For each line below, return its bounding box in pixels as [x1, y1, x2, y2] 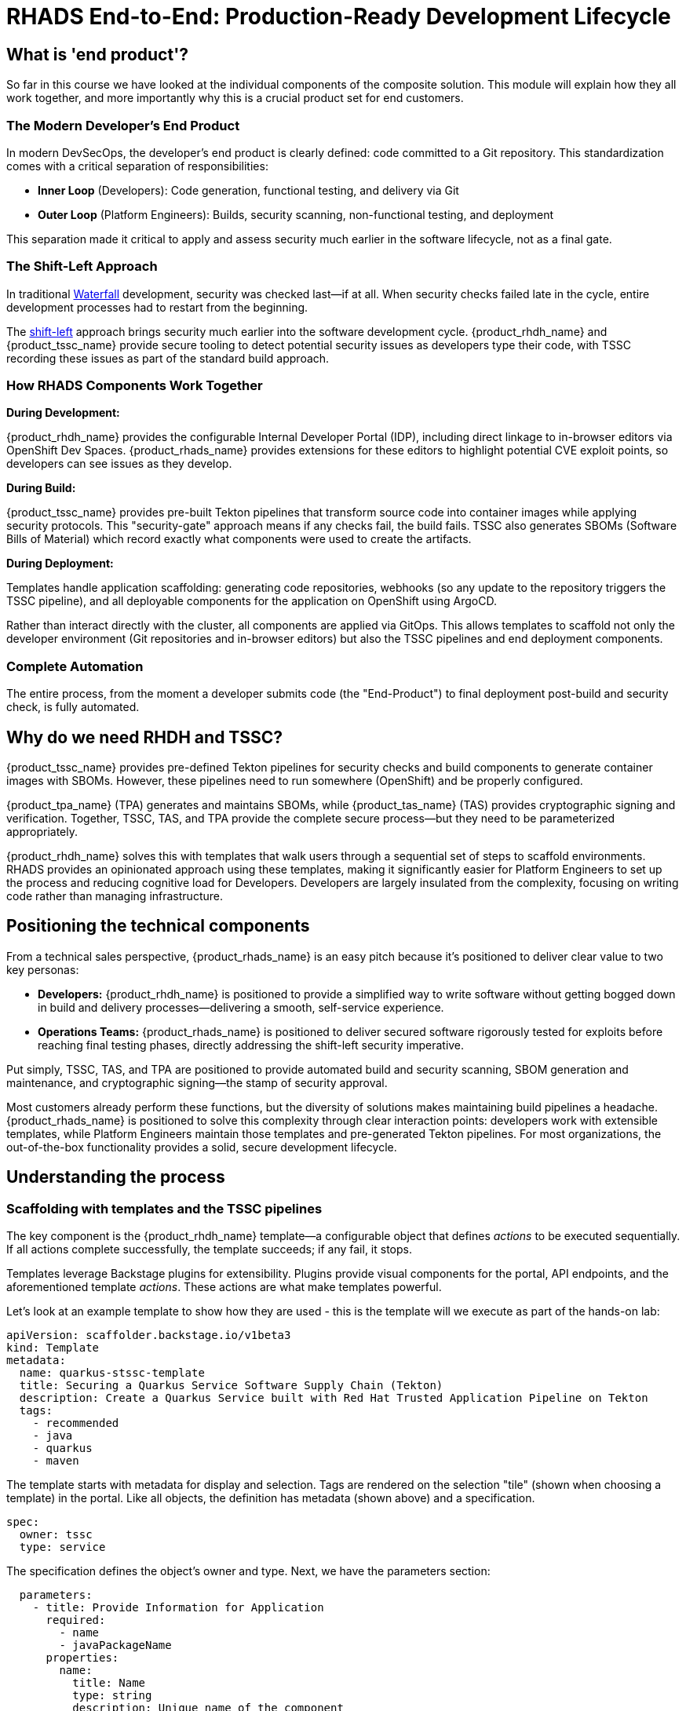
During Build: [6, 481, 76, 495]
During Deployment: [6, 556, 114, 571]
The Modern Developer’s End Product [6, 117, 240, 133]
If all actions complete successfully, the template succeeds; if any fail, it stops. [6, 1242, 413, 1257]
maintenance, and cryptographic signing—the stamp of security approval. [6, 1075, 388, 1089]
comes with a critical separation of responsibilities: [6, 159, 268, 173]
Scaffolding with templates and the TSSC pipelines [6, 1200, 323, 1217]
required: [46, 1614, 106, 1627]
